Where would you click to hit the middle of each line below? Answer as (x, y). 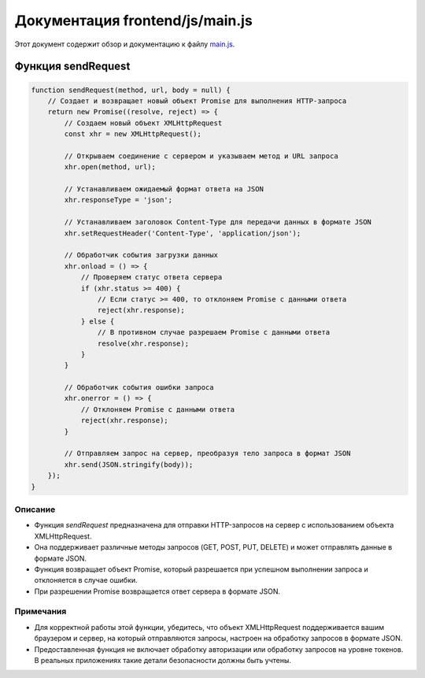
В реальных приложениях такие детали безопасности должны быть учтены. (163, 660)
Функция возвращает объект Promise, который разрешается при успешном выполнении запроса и (201, 569)
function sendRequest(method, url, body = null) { (131, 90)
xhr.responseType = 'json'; (118, 200)
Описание (35, 509)
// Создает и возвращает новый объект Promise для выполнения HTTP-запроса (197, 101)
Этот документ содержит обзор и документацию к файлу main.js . (125, 44)
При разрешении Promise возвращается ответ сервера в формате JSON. (157, 591)
